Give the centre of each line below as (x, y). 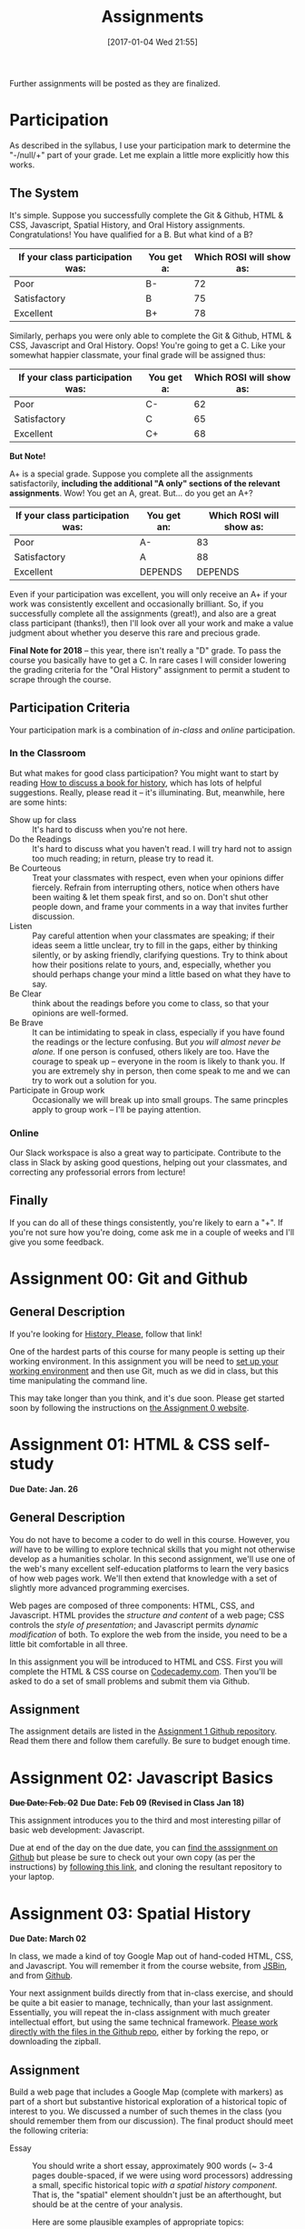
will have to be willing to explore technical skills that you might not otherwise (152, 1549)
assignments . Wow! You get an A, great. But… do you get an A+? (131, 493)
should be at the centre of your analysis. (108, 2204)
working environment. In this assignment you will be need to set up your (144, 1361)
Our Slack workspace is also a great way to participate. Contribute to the (145, 1153)
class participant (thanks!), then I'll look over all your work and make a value (152, 623)
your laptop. (32, 1877)
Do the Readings (40, 839)
